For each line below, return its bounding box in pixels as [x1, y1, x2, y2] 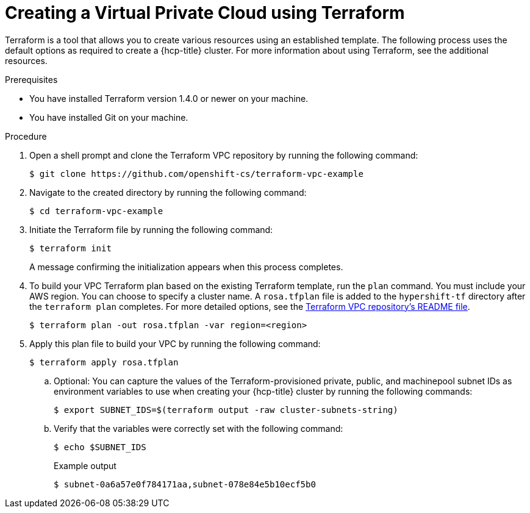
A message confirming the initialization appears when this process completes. [29, 261, 343, 272]
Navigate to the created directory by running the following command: [29, 187, 307, 198]
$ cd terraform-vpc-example [29, 206, 163, 216]
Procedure [5, 131, 47, 142]
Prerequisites [5, 74, 58, 85]
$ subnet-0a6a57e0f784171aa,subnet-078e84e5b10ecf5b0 [54, 479, 316, 489]
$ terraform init [29, 243, 112, 253]
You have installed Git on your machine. [29, 112, 188, 123]
